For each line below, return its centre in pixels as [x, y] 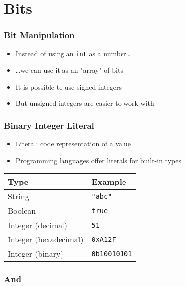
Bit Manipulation [39, 35]
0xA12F [104, 239]
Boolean [22, 211]
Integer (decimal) [38, 225]
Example [109, 182]
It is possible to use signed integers [68, 86]
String [19, 196]
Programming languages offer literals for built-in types [98, 160]
